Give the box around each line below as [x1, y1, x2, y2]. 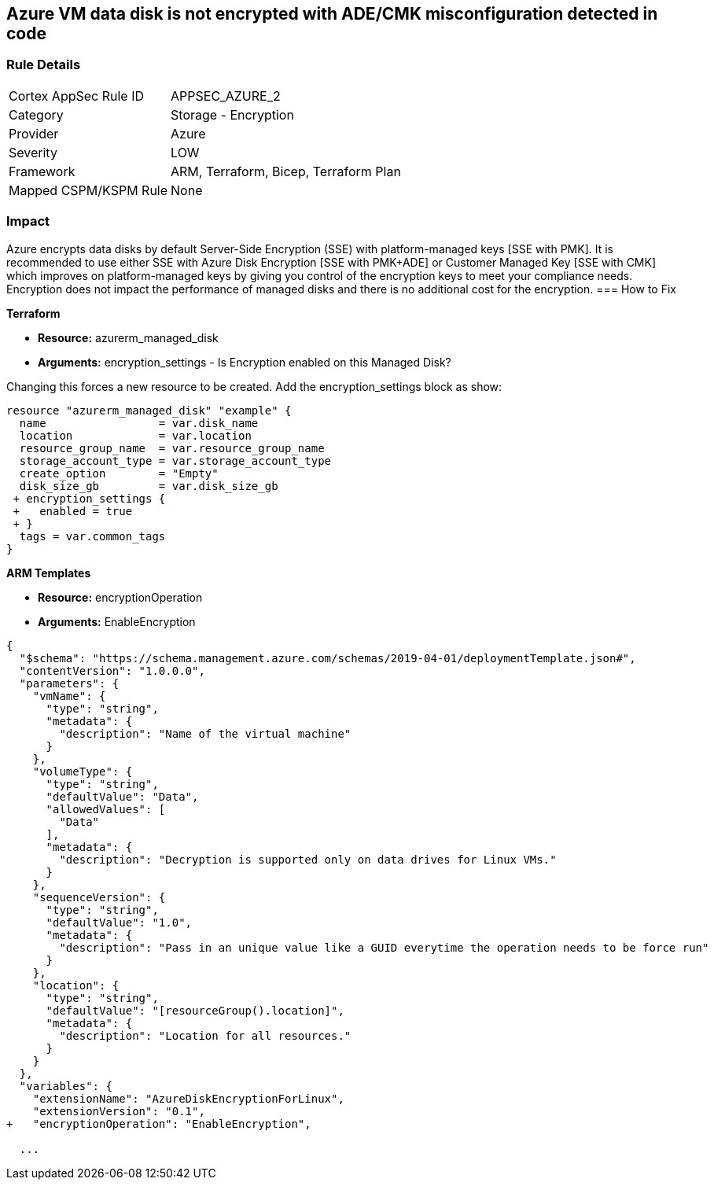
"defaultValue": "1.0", [46, 915, 193, 929]
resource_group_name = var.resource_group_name [19, 441, 325, 455]
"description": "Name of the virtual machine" [59, 727, 351, 740]
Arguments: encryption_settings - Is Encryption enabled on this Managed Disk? [38, 355, 451, 369]
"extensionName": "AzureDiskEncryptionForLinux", [32, 1092, 344, 1105]
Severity [9, 144, 57, 160]
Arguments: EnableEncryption [38, 614, 196, 628]
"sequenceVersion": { [32, 890, 166, 904]
